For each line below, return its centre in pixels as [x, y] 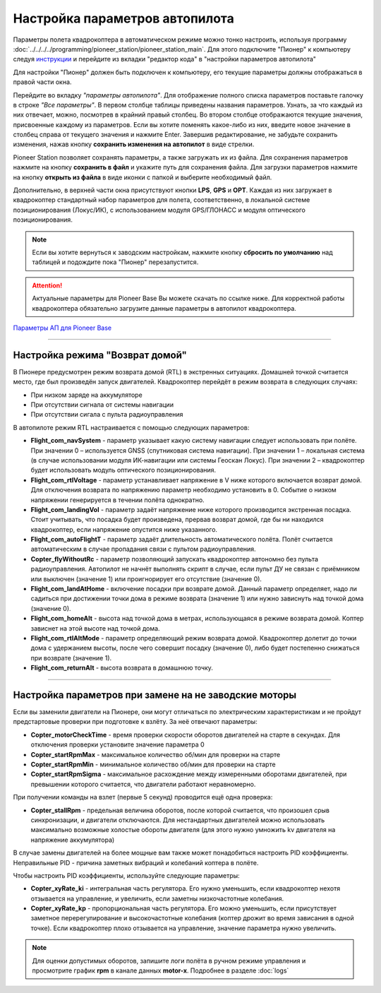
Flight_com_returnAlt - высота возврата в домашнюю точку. [122, 668]
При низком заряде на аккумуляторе [86, 395]
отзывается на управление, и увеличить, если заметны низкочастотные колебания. [157, 898]
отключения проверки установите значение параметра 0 [117, 744]
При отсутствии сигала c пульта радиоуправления [107, 415]
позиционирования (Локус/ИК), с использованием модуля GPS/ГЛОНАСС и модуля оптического [159, 210]
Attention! [47, 285]
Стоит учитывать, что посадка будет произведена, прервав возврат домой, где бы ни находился [177, 520]
